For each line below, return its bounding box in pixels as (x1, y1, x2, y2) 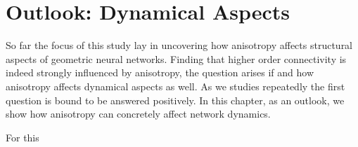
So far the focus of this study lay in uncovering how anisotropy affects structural (6, 38, 353, 52)
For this (6, 129, 39, 144)
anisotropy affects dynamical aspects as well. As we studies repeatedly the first (6, 78, 345, 93)
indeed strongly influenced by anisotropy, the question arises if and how (6, 65, 314, 80)
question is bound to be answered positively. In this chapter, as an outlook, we (6, 92, 345, 107)
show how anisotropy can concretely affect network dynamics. (6, 106, 271, 121)
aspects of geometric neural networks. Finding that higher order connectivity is (6, 51, 347, 66)
